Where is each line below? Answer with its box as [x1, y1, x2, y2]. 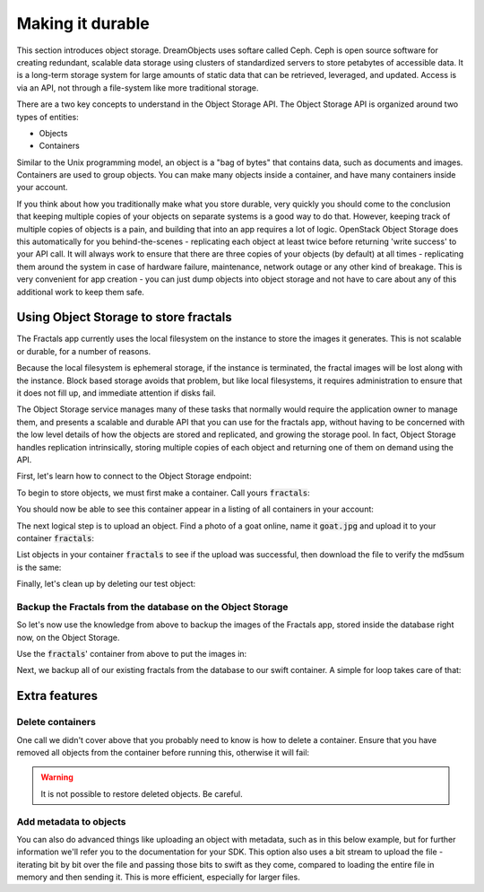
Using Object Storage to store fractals [16, 310, 232, 325]
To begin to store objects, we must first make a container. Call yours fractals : [16, 487, 311, 498]
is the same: [16, 562, 62, 573]
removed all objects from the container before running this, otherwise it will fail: [16, 747, 309, 757]
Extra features [16, 688, 99, 704]
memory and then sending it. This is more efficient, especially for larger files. [16, 871, 300, 883]
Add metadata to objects [16, 815, 126, 827]
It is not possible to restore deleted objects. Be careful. [40, 788, 243, 799]
